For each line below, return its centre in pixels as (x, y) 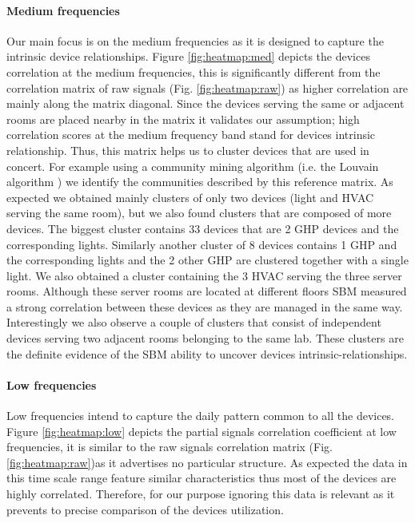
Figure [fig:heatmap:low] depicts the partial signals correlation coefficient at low (202, 431)
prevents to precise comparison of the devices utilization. (145, 509)
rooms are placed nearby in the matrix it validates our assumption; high (183, 119)
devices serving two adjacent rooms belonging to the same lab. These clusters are (205, 338)
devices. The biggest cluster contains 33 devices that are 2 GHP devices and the (203, 228)
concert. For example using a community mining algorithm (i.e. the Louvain (193, 166)
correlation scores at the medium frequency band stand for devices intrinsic (191, 135)
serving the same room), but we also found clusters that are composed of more (199, 213)
